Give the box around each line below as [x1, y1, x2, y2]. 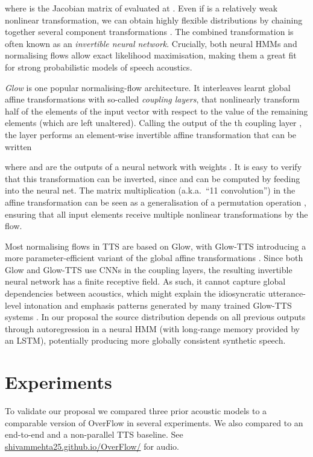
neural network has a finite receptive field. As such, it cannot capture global [5, 275, 286, 288]
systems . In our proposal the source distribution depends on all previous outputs [5, 310, 306, 323]
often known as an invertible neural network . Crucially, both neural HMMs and [5, 37, 297, 49]
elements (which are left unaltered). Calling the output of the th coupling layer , [5, 116, 302, 129]
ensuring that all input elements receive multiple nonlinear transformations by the [5, 207, 308, 220]
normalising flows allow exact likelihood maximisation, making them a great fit [5, 49, 297, 61]
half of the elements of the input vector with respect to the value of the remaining [5, 104, 308, 117]
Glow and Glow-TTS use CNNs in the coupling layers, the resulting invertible [5, 263, 292, 276]
